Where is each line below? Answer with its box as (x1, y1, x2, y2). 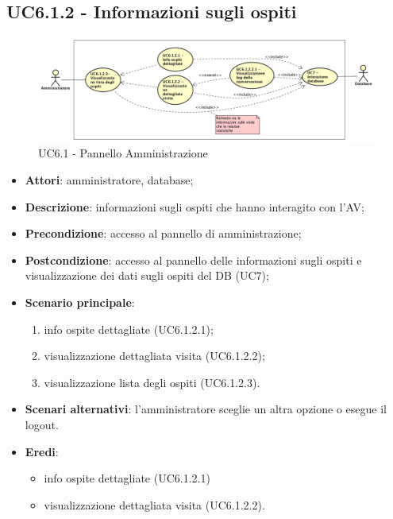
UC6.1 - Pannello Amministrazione (38, 145, 208, 161)
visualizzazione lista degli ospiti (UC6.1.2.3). (44, 374, 260, 390)
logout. (25, 416, 59, 432)
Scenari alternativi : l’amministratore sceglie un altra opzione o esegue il (25, 401, 387, 417)
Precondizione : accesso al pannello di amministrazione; (25, 225, 302, 242)
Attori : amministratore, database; (25, 172, 194, 188)
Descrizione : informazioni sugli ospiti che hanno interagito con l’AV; (25, 198, 364, 215)
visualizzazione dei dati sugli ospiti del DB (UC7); (25, 267, 269, 284)
